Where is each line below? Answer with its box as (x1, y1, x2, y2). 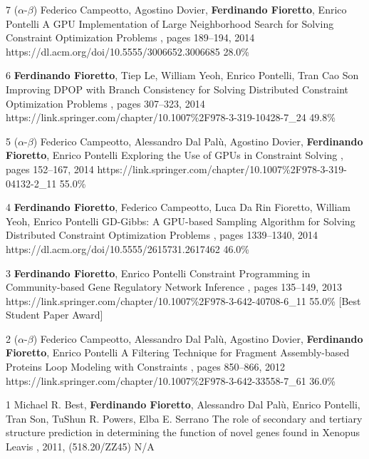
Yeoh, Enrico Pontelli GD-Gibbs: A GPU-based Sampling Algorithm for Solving (6, 213, 355, 228)
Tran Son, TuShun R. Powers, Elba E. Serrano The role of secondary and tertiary (6, 411, 363, 426)
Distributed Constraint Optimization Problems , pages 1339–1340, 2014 (6, 227, 318, 242)
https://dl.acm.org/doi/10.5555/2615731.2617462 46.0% (6, 241, 249, 256)
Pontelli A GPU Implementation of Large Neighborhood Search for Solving (6, 16, 334, 31)
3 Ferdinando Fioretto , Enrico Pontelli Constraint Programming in (6, 265, 311, 280)
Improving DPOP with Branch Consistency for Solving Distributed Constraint (6, 81, 349, 96)
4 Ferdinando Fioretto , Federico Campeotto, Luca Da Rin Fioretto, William (6, 200, 351, 215)
